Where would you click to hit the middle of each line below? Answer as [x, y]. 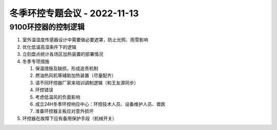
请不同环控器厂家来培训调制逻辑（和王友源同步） [87, 83]
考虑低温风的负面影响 [58, 97]
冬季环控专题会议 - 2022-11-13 [74, 13]
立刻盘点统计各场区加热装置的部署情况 [63, 54]
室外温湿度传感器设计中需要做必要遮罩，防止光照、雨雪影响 [85, 40]
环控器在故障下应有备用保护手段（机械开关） [70, 118]
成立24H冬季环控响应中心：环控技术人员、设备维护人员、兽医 [100, 104]
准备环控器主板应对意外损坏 [64, 111]
